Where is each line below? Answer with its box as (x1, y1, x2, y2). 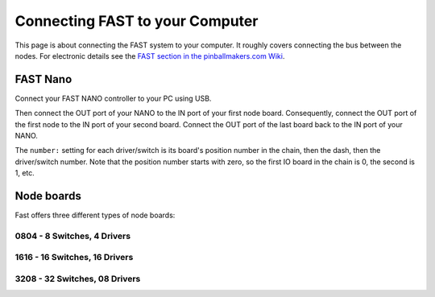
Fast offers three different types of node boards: (14, 210, 176, 221)
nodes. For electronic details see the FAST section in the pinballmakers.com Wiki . (14, 51, 285, 60)
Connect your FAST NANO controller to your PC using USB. (14, 93, 212, 103)
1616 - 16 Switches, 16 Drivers (14, 252, 134, 263)
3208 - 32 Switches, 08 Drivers (14, 273, 141, 284)
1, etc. (14, 168, 35, 178)
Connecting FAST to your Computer (14, 12, 259, 30)
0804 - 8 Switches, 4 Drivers (14, 230, 131, 241)
